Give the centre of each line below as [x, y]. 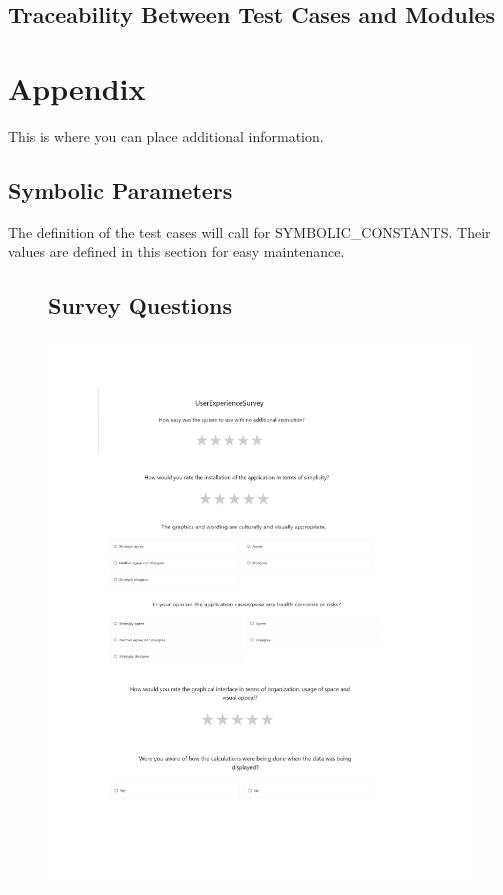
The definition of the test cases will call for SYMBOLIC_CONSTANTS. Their [249, 231]
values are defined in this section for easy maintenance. [176, 251]
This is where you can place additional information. [166, 135]
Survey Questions [140, 305]
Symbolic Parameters [120, 189]
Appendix [77, 87]
